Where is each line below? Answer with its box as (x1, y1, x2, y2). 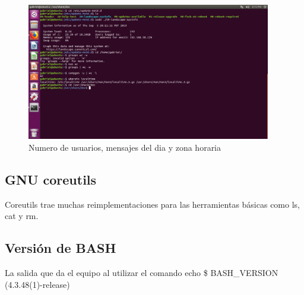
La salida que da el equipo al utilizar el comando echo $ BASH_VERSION (5, 266, 278, 278)
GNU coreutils (5, 170, 97, 188)
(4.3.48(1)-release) (5, 278, 70, 290)
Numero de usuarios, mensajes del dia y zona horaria (28, 141, 221, 153)
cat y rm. (5, 210, 39, 222)
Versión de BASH (5, 239, 116, 257)
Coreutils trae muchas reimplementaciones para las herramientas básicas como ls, (5, 198, 300, 210)
